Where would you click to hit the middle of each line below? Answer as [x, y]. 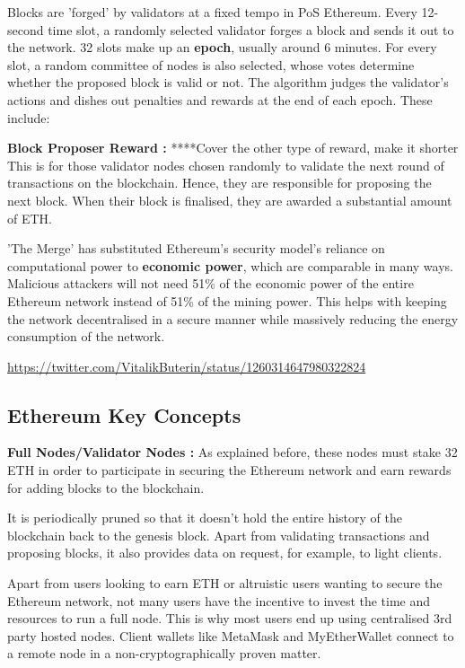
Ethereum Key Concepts [124, 414]
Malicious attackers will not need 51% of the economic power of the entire [211, 283]
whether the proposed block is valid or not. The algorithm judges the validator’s [228, 82]
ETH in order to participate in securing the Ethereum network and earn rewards [229, 470]
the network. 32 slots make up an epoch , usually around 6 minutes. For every [222, 47]
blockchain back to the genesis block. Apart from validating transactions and [219, 535]
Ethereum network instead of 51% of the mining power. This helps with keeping [227, 300]
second [26, 29]
